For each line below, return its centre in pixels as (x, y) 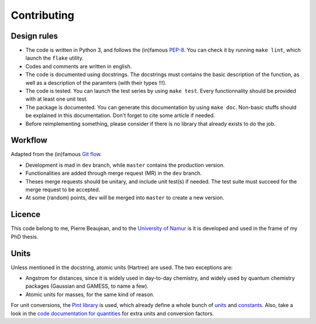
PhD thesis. (25, 236)
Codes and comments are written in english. (79, 66)
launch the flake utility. (55, 58)
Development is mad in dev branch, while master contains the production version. (125, 165)
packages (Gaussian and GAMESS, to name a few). (87, 286)
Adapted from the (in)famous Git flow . (56, 154)
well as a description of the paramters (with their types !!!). (96, 82)
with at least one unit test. (56, 99)
